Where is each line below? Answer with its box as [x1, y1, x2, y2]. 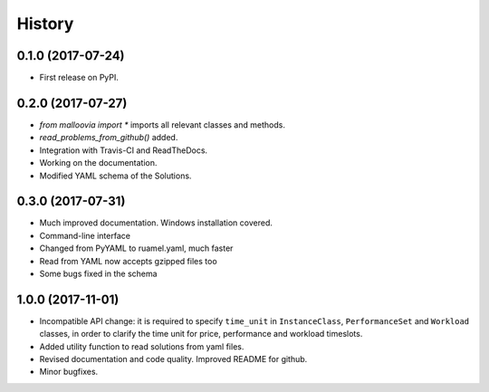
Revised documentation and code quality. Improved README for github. [39, 354, 308, 365]
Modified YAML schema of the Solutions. [39, 170, 192, 181]
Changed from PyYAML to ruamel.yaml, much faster [39, 243, 234, 253]
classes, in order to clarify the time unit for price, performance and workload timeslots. [39, 329, 363, 339]
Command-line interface [39, 230, 131, 241]
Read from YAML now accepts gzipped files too [39, 255, 217, 266]
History [16, 14, 74, 33]
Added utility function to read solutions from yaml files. [39, 340, 244, 352]
